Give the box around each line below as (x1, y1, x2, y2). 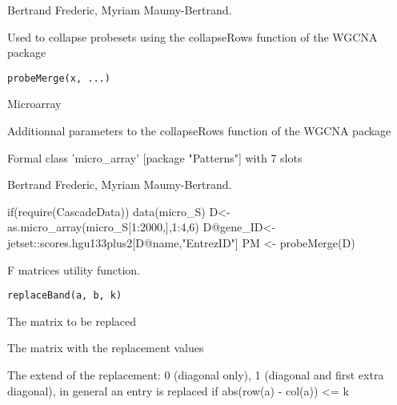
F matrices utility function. (7, 261, 140, 278)
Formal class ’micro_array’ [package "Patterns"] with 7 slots (7, 149, 303, 166)
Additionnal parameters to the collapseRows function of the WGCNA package (7, 122, 391, 139)
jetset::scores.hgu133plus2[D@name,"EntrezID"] (7, 235, 239, 251)
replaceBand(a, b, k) (7, 290, 122, 302)
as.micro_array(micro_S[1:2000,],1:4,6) (7, 219, 199, 235)
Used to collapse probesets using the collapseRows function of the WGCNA (7, 28, 378, 45)
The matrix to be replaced (7, 312, 137, 329)
